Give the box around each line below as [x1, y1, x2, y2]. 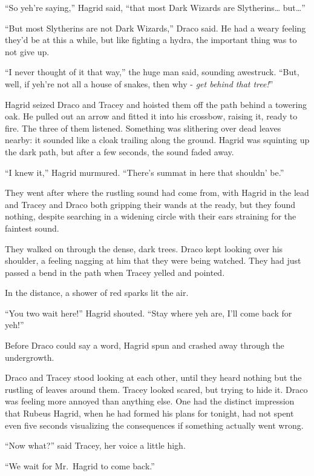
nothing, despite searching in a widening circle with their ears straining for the [5, 210, 296, 223]
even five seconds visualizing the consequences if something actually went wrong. [5, 418, 304, 431]
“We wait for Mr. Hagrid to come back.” [5, 459, 155, 472]
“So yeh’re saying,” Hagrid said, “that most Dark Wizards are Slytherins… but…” [5, 1, 306, 13]
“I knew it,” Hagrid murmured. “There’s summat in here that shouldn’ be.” [5, 166, 284, 178]
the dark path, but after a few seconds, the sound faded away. [5, 145, 234, 158]
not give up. [5, 45, 50, 58]
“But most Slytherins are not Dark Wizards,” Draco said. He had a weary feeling [5, 21, 306, 34]
